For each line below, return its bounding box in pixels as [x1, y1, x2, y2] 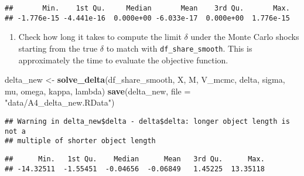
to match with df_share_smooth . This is [106, 42, 252, 54]
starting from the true [18, 42, 98, 54]
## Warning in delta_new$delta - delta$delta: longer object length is [5, 117, 290, 126]
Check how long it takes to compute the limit [18, 31, 182, 43]
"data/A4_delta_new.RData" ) [5, 96, 115, 109]
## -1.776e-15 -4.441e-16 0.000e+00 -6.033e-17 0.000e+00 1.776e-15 [5, 13, 290, 22]
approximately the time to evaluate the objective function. [18, 53, 228, 66]
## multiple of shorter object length [5, 137, 156, 145]
